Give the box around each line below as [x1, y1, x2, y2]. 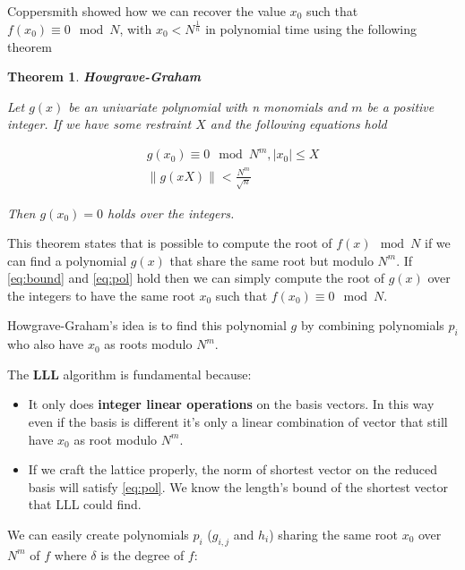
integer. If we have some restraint [7, 115, 192, 133]
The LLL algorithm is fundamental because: [7, 364, 252, 383]
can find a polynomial [7, 251, 127, 269]
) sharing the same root [269, 525, 398, 544]
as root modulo [73, 430, 158, 448]
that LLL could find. [28, 495, 142, 514]
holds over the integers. [108, 203, 235, 222]
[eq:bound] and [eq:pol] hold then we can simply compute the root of [7, 268, 384, 287]
